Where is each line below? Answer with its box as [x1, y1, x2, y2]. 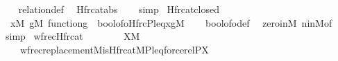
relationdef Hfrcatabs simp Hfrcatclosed [18, 2, 219, 16]
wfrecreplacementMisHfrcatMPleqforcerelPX [19, 42, 209, 56]
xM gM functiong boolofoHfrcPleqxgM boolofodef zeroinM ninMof [10, 15, 332, 29]
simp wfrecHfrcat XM [5, 29, 140, 43]
